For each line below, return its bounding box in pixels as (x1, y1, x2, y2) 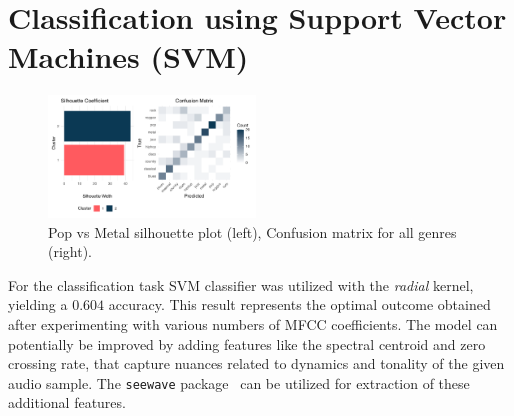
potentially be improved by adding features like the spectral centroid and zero (8, 333, 486, 354)
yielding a (8, 294, 68, 315)
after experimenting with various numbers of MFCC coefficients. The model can (8, 314, 498, 335)
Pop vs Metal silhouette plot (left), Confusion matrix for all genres (48, 221, 457, 242)
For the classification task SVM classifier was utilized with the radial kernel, (8, 274, 474, 295)
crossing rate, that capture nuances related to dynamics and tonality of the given (8, 353, 505, 374)
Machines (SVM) (8, 36, 249, 77)
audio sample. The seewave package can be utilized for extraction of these (8, 372, 470, 393)
